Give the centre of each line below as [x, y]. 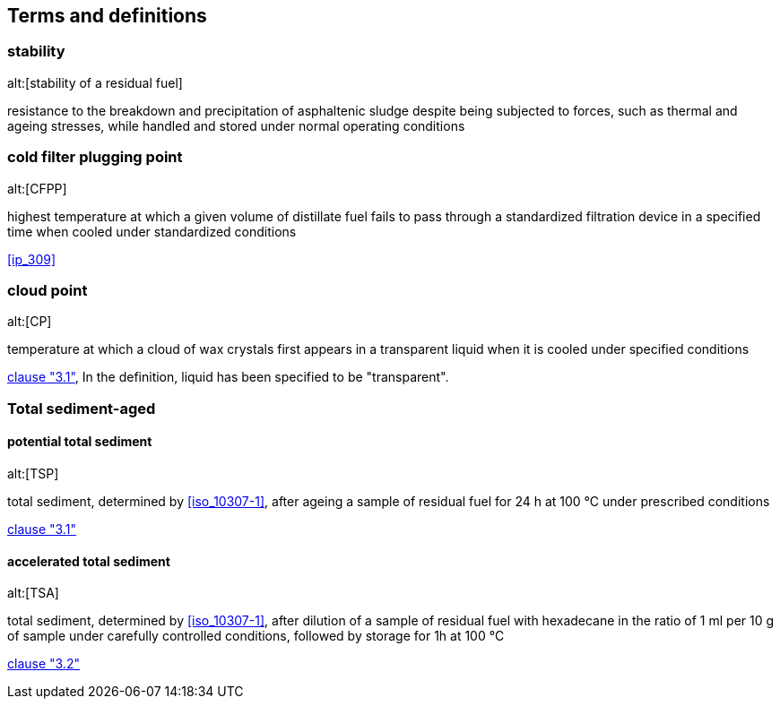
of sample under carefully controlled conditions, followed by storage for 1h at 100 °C [256, 636]
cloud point [48, 290]
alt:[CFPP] [37, 188]
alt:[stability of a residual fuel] [95, 82]
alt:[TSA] [33, 593]
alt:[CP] [30, 322]
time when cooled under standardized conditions [152, 231]
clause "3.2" [43, 664]
